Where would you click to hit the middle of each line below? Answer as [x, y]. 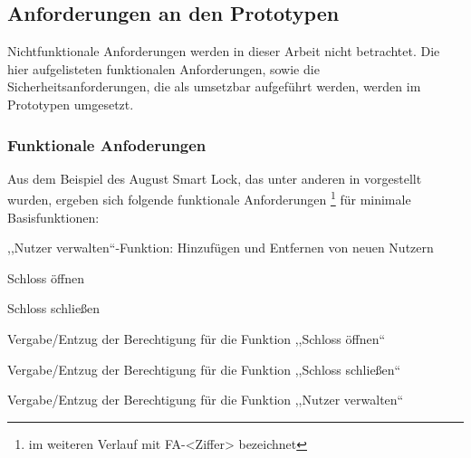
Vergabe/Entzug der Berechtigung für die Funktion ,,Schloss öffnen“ [197, 339]
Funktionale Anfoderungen [107, 144]
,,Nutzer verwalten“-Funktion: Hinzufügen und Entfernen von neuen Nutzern [221, 248]
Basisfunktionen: [53, 217]
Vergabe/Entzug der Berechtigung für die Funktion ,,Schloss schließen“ [204, 369]
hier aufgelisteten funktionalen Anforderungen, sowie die [163, 68]
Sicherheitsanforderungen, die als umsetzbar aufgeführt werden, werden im [214, 86]
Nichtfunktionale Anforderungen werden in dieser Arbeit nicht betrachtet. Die [224, 51]
